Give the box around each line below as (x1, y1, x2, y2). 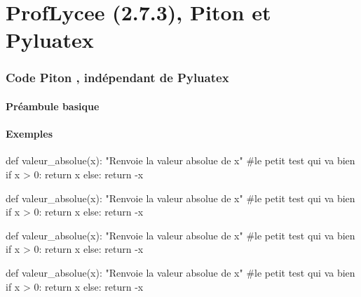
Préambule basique (6, 99, 100, 113)
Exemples (6, 126, 53, 141)
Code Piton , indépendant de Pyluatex (6, 69, 229, 86)
